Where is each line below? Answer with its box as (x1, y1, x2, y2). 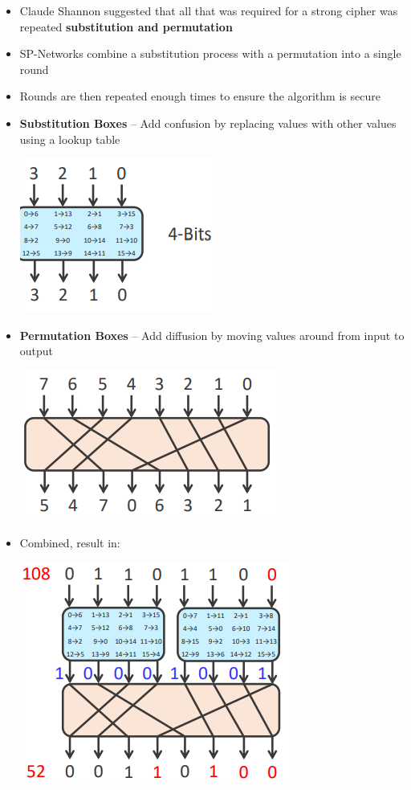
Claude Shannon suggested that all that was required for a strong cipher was (19, 2, 398, 18)
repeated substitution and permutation (19, 18, 233, 35)
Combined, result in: (19, 534, 120, 551)
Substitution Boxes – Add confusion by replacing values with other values (19, 114, 397, 131)
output (19, 342, 54, 359)
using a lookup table (19, 130, 120, 147)
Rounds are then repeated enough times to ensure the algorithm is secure (19, 88, 380, 104)
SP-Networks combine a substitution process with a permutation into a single (19, 45, 401, 62)
